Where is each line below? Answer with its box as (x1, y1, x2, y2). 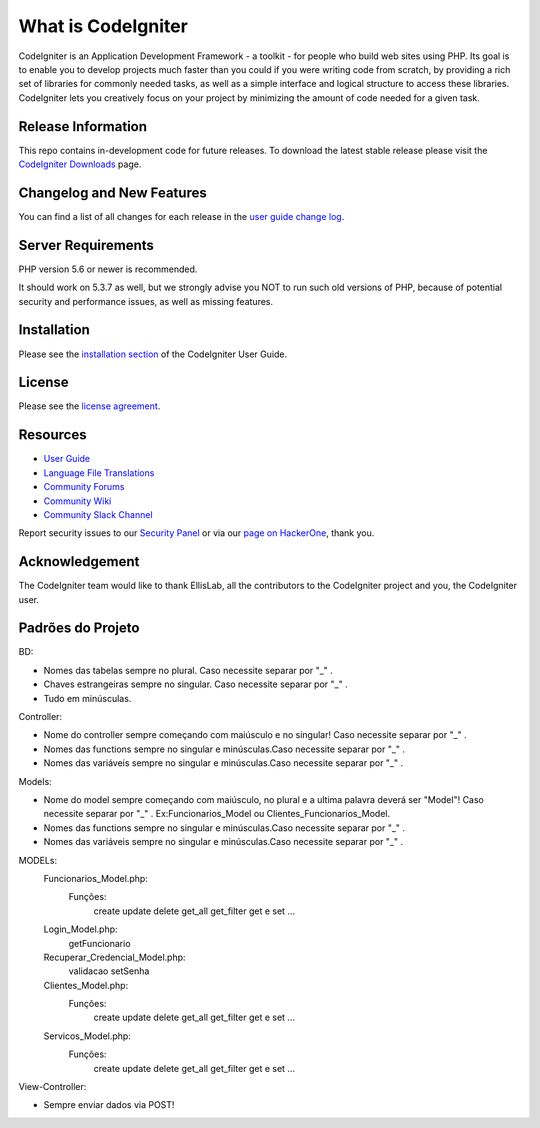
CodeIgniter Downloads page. (18, 158, 142, 170)
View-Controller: (18, 1081, 87, 1093)
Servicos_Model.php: (43, 1030, 132, 1042)
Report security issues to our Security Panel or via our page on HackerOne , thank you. (18, 527, 375, 539)
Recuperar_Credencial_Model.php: (43, 951, 186, 963)
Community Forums (43, 481, 125, 493)
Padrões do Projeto (18, 620, 140, 637)
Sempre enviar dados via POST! (43, 1099, 175, 1111)
